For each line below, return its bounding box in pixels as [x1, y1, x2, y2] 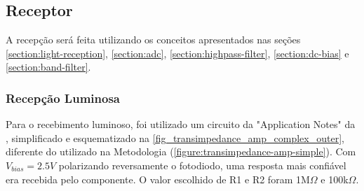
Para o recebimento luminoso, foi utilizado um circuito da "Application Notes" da [6, 117, 356, 132]
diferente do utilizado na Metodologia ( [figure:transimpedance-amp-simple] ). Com [6, 144, 356, 159]
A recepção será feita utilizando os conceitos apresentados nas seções [6, 32, 301, 47]
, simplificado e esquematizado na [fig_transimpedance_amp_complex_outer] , [6, 130, 344, 145]
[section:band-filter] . [6, 59, 91, 74]
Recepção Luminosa [6, 89, 120, 106]
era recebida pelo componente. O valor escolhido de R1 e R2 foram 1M [6, 171, 310, 186]
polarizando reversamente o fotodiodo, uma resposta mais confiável [58, 157, 346, 172]
